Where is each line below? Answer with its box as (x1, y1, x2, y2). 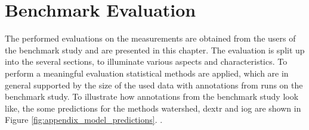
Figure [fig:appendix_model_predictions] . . (5, 113, 163, 126)
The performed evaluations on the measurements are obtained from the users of (5, 32, 296, 45)
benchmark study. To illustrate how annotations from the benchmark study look (5, 90, 299, 103)
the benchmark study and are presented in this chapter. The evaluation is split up (5, 43, 305, 56)
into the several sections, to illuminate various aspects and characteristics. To (5, 55, 288, 68)
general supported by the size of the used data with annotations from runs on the (5, 78, 303, 91)
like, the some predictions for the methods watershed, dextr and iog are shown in (5, 102, 301, 114)
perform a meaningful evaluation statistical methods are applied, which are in (5, 66, 289, 79)
